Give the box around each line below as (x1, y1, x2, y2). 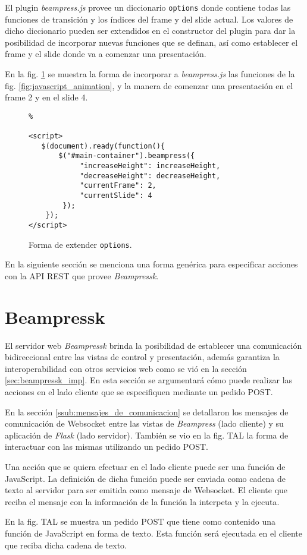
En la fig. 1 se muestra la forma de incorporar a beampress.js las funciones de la (5, 68, 295, 80)
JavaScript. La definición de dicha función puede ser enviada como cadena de (5, 472, 286, 484)
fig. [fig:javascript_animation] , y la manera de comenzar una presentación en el (5, 79, 293, 92)
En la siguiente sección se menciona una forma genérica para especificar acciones (5, 258, 298, 270)
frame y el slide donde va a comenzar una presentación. (5, 48, 206, 60)
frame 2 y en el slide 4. (5, 91, 88, 103)
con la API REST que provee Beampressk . (5, 269, 159, 282)
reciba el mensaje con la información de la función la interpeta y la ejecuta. (5, 495, 280, 507)
